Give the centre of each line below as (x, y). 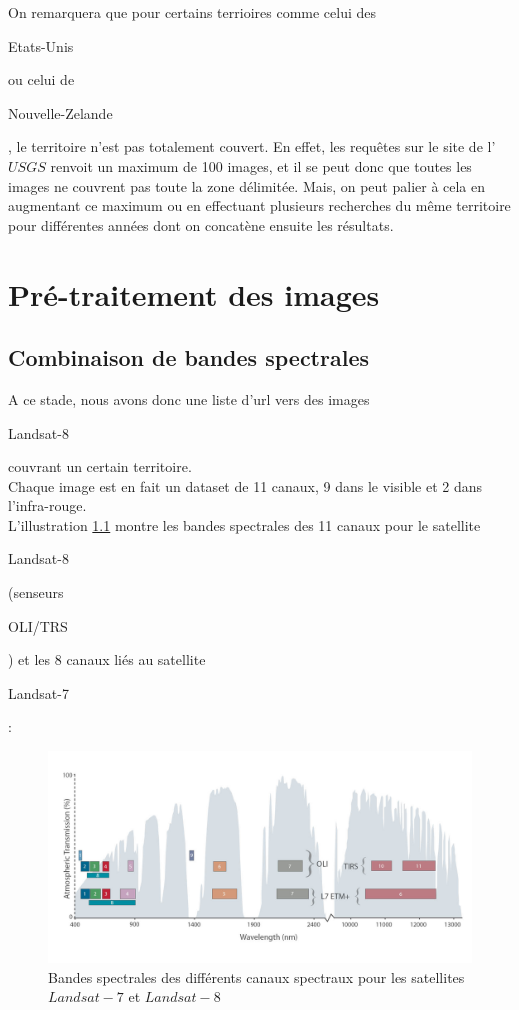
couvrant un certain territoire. (100, 466)
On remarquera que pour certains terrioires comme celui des (192, 12)
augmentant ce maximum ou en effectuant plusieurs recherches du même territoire (259, 205)
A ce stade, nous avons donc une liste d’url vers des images (189, 398)
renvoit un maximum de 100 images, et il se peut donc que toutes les (261, 165)
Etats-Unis (41, 45)
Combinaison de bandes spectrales (188, 357)
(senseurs (36, 592)
